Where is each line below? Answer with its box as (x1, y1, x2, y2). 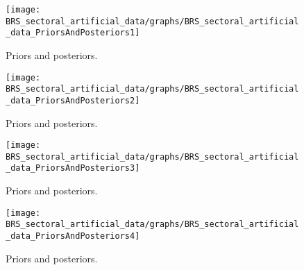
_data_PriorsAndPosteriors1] (6, 28, 140, 38)
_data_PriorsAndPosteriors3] (6, 163, 140, 174)
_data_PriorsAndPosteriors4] (6, 231, 140, 241)
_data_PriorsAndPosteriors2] (6, 95, 140, 106)
